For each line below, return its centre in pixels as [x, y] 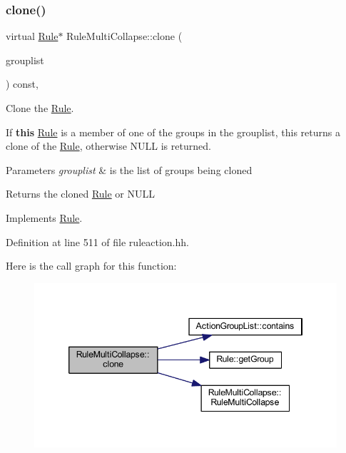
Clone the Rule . [40, 108]
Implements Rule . [44, 217]
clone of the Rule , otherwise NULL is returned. [108, 146]
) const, [22, 84]
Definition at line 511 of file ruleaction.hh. [97, 241]
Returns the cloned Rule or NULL [80, 194]
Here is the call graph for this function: [91, 266]
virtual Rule [32, 36]
